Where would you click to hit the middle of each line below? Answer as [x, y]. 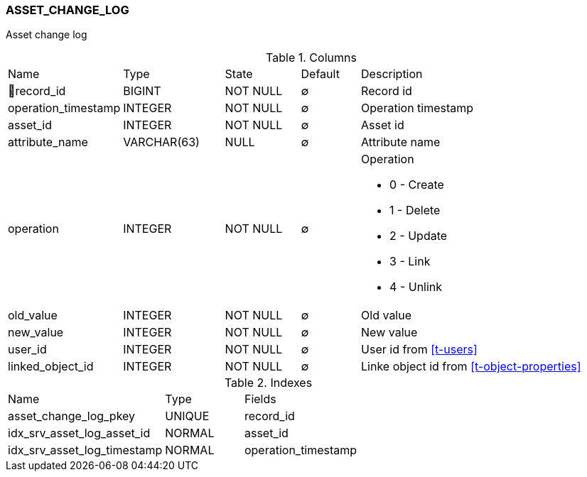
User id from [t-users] [419, 350]
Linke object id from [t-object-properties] [471, 367]
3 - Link [410, 262]
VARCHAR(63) [161, 142]
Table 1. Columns [311, 58]
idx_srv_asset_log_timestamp [85, 450]
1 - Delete [415, 210]
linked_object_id [51, 367]
